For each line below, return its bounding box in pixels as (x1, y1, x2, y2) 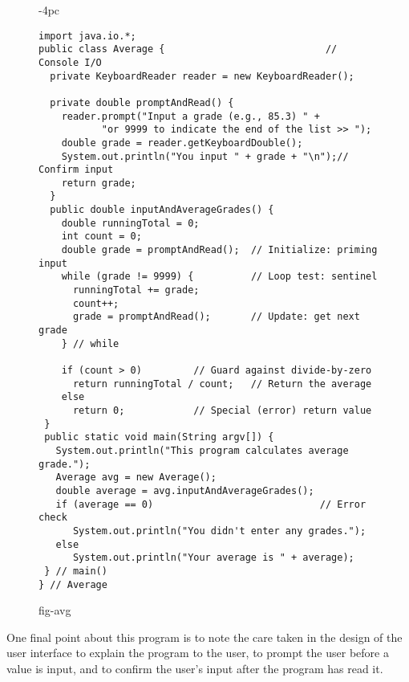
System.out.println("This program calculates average (55, 444, 349, 456)
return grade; (61, 177, 136, 189)
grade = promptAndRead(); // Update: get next (72, 311, 360, 323)
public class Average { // (38, 43, 338, 55)
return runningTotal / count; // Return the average (72, 378, 372, 390)
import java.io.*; (38, 30, 136, 42)
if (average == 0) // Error (55, 498, 366, 510)
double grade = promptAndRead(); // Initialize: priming (61, 244, 378, 256)
